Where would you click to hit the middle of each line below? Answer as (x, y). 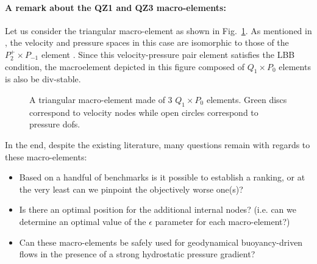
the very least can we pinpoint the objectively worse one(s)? (131, 189)
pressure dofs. (55, 124)
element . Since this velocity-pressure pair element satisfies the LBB (168, 54)
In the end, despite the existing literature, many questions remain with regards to (158, 144)
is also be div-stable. (43, 79)
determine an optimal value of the (83, 221)
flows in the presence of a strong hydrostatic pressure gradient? (137, 254)
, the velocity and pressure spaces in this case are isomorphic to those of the (147, 42)
